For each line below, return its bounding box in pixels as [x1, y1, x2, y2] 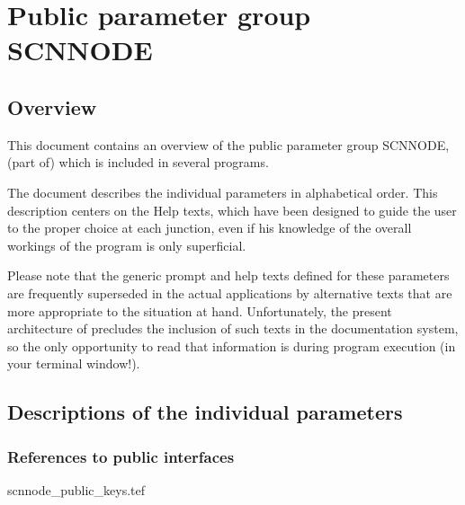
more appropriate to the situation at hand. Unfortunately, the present [7, 301, 392, 320]
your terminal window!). [7, 354, 140, 373]
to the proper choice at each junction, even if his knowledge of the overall [7, 218, 412, 237]
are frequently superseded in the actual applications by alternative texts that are [7, 283, 452, 302]
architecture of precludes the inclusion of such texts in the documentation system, [7, 319, 459, 338]
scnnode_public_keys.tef [7, 480, 146, 499]
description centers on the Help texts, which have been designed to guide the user [7, 200, 457, 219]
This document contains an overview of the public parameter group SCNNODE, [7, 135, 450, 154]
